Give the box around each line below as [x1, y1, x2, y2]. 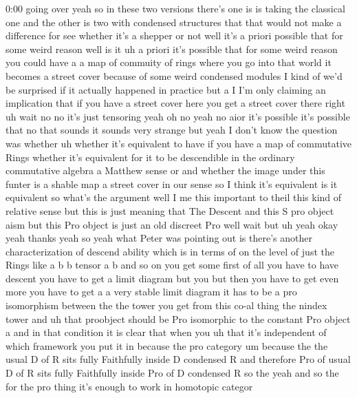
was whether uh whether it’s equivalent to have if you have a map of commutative [6, 136, 352, 150]
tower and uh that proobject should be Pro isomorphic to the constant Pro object [6, 311, 351, 326]
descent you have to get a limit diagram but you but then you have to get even [6, 271, 339, 285]
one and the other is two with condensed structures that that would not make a [6, 14, 342, 29]
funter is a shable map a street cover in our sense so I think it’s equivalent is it [6, 176, 338, 191]
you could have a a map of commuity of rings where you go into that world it [6, 55, 332, 70]
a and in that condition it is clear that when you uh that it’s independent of [6, 325, 327, 339]
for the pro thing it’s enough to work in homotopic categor [6, 379, 253, 393]
